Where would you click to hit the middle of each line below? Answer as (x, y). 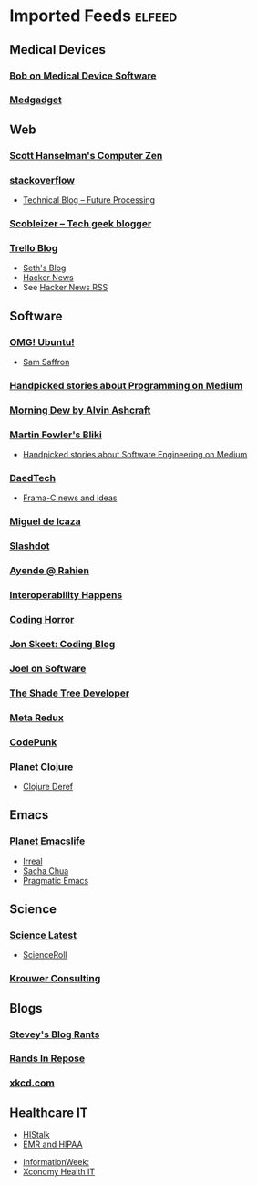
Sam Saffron (46, 362)
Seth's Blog (44, 268)
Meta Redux (36, 718)
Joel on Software (48, 668)
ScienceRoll (45, 955)
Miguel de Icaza (45, 521)
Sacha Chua (46, 871)
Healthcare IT (49, 1113)
